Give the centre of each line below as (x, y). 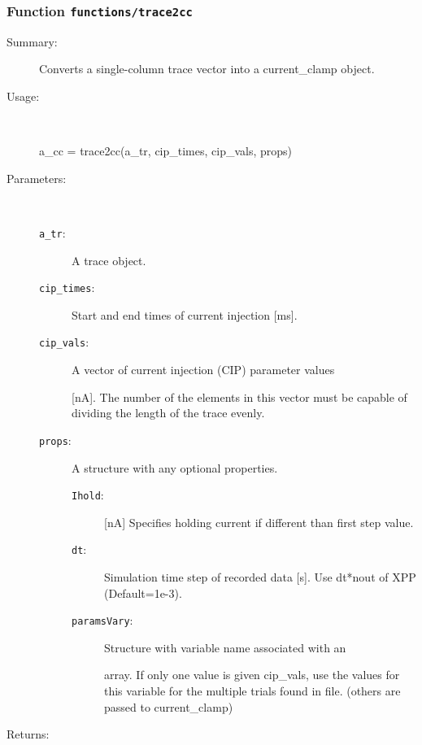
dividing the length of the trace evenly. (168, 413)
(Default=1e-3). (143, 593)
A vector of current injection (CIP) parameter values (203, 370)
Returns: (28, 734)
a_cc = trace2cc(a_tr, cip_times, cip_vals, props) (166, 151)
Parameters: (37, 178)
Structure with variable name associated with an (225, 647)
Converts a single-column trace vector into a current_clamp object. (207, 69)
